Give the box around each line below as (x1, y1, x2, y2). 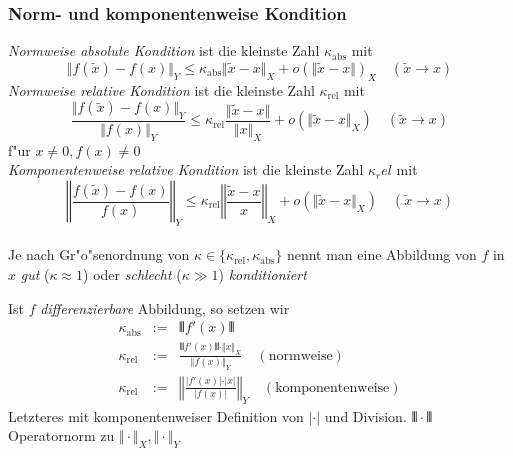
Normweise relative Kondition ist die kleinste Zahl (8, 79, 315, 100)
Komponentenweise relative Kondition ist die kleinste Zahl (8, 159, 364, 180)
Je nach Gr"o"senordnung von (8, 244, 190, 265)
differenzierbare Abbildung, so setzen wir (40, 297, 290, 318)
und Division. (324, 405, 407, 426)
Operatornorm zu (8, 425, 115, 446)
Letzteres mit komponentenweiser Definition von (8, 405, 304, 426)
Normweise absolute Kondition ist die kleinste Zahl (8, 40, 320, 61)
